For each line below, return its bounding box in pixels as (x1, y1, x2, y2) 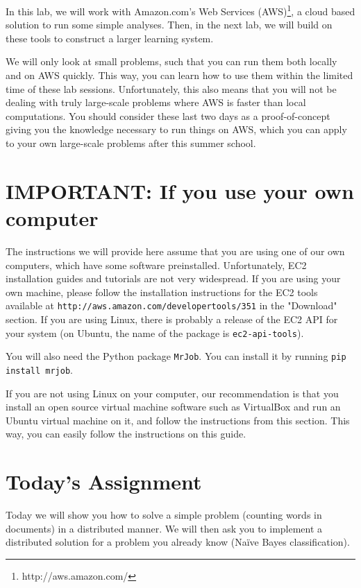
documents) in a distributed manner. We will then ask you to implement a (6, 521, 323, 535)
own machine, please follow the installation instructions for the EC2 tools (6, 284, 318, 299)
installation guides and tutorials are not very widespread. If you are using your (6, 271, 341, 286)
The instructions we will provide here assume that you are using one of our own (6, 243, 345, 258)
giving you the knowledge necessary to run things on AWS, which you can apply (6, 122, 347, 137)
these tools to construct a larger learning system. (6, 31, 214, 45)
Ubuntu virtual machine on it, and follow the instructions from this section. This (6, 413, 350, 427)
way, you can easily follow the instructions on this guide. (6, 426, 246, 441)
